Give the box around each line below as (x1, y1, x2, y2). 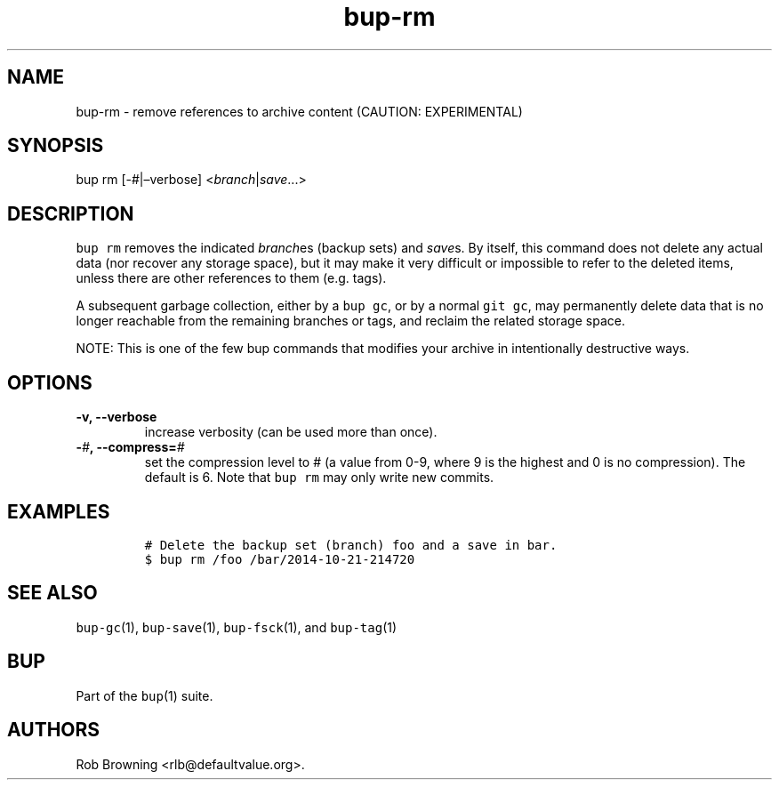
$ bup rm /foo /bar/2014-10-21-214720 (144, 551, 415, 566)
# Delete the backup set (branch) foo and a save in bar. (144, 537, 558, 552)
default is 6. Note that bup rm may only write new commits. (144, 470, 494, 486)
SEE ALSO (7, 582, 98, 605)
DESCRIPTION (7, 202, 134, 225)
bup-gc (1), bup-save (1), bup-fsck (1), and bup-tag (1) (76, 619, 398, 635)
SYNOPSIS (7, 134, 104, 157)
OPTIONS (7, 371, 92, 394)
